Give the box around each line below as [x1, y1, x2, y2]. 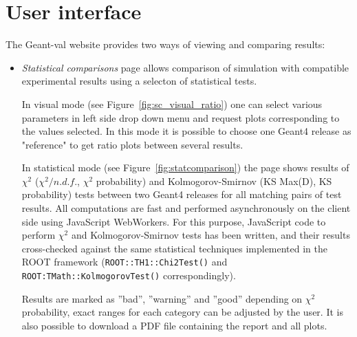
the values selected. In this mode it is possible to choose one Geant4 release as [21, 124, 351, 138]
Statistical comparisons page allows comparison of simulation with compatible [21, 60, 349, 74]
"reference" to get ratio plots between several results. [21, 137, 244, 151]
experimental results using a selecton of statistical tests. [21, 74, 257, 88]
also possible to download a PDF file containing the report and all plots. [21, 318, 327, 332]
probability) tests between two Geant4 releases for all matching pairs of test [21, 187, 342, 202]
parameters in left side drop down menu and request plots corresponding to [21, 110, 340, 124]
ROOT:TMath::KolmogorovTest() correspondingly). [21, 268, 236, 283]
